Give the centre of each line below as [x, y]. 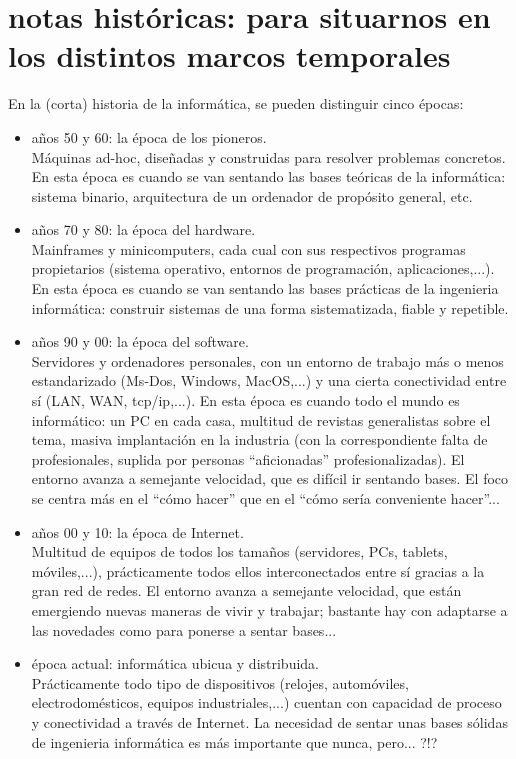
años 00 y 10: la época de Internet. [137, 531]
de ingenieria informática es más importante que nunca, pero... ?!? [234, 741]
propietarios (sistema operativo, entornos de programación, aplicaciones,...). [263, 268]
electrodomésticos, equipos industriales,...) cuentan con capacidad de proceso [266, 702]
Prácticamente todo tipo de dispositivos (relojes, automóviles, [220, 682]
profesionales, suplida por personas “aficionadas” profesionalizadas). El [248, 458]
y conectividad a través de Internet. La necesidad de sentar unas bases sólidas [269, 721]
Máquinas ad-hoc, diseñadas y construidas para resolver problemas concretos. [268, 156]
